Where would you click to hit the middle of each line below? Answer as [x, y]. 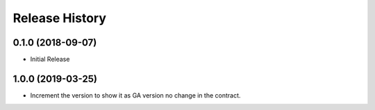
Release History [60, 18]
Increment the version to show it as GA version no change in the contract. [135, 95]
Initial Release [50, 59]
